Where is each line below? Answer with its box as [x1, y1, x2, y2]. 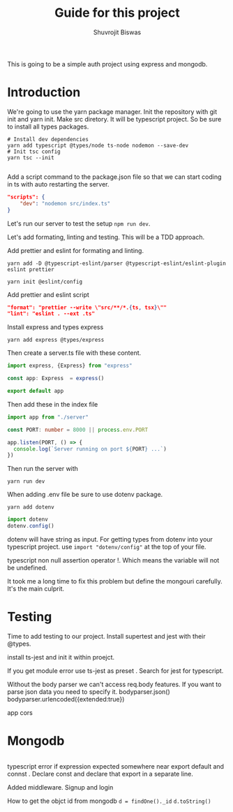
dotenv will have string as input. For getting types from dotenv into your [7, 535, 213, 543]
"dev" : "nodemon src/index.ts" [20, 200, 111, 207]
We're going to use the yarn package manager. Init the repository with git [7, 107, 218, 116]
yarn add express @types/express [7, 337, 105, 344]
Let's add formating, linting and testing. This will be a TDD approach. [7, 233, 204, 241]
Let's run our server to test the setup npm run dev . [7, 219, 151, 228]
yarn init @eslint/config [7, 278, 82, 285]
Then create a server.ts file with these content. [7, 349, 142, 357]
